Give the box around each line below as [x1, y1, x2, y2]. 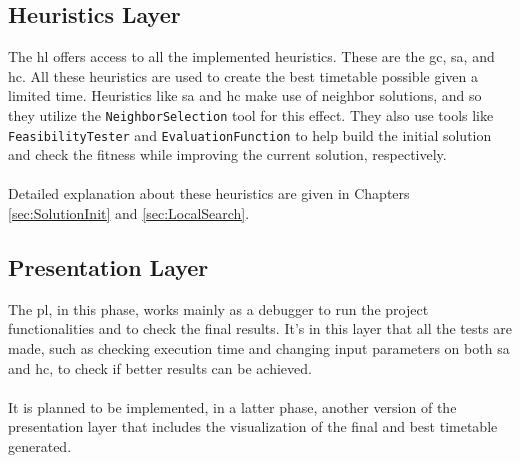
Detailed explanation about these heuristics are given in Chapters [8, 183, 410, 204]
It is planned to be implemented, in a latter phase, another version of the [8, 396, 457, 417]
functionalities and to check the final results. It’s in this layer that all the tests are [8, 318, 512, 339]
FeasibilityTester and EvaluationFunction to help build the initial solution [8, 124, 492, 145]
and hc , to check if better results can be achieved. [8, 357, 312, 378]
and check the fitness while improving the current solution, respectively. [8, 144, 447, 165]
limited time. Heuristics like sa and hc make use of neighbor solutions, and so [8, 85, 482, 106]
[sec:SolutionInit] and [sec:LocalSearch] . [8, 203, 250, 224]
